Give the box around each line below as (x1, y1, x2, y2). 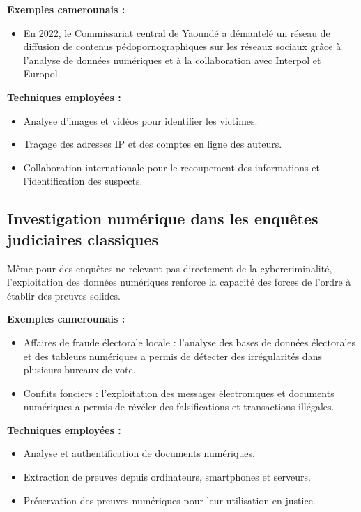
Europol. (23, 66, 61, 81)
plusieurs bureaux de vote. (23, 362, 136, 377)
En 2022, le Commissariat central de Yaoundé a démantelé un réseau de (23, 25, 330, 40)
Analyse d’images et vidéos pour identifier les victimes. (23, 113, 258, 127)
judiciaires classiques (7, 228, 159, 249)
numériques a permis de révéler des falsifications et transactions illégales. (23, 399, 335, 414)
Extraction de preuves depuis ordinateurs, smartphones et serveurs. (23, 470, 311, 484)
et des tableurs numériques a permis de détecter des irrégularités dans (23, 348, 322, 363)
